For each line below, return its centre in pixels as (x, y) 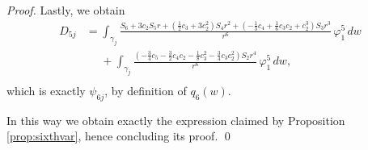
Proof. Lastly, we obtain (66, 10)
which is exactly (46, 90)
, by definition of (146, 90)
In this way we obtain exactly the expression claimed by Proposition (176, 120)
